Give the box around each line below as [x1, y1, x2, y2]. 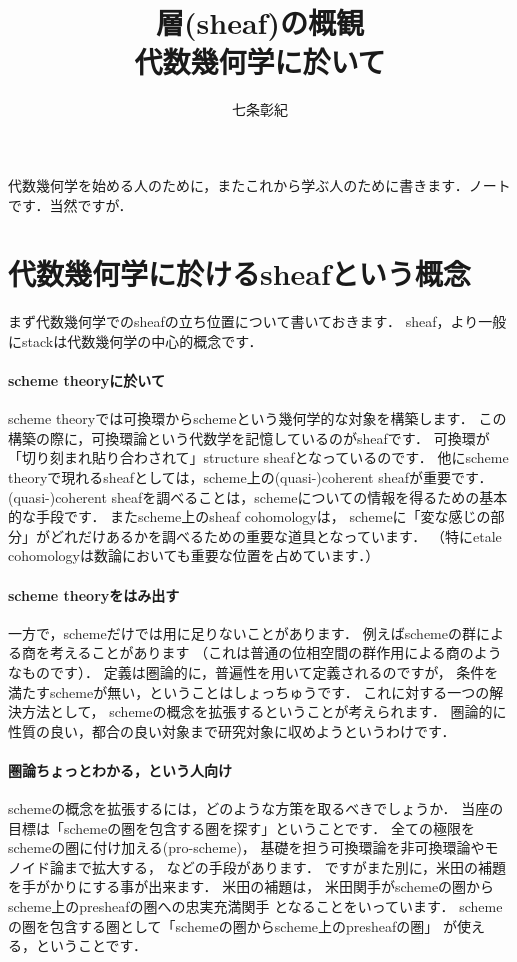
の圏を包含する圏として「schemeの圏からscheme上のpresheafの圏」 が [8, 915, 457, 936]
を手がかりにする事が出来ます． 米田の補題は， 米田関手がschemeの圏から [8, 876, 495, 897]
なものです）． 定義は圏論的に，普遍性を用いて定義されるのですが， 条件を [8, 661, 499, 682]
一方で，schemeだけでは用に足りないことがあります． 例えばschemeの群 [8, 622, 476, 643]
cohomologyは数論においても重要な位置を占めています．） [8, 545, 380, 566]
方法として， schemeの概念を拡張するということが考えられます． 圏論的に [21, 701, 507, 722]
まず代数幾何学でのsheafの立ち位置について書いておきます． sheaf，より [8, 311, 479, 332]
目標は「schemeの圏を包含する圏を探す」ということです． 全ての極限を [8, 817, 475, 838]
